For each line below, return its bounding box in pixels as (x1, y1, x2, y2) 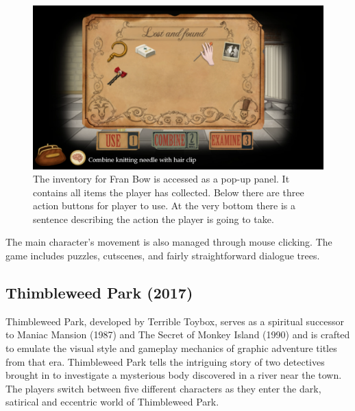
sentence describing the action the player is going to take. (33, 211, 274, 226)
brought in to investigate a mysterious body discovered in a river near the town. (5, 368, 342, 382)
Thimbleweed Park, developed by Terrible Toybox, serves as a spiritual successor (5, 314, 345, 328)
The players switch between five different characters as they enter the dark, (5, 381, 321, 395)
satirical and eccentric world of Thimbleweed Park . (5, 395, 219, 409)
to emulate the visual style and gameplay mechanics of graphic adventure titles (5, 341, 337, 355)
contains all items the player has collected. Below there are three (33, 185, 304, 199)
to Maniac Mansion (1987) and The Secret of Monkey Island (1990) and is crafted (5, 327, 350, 342)
